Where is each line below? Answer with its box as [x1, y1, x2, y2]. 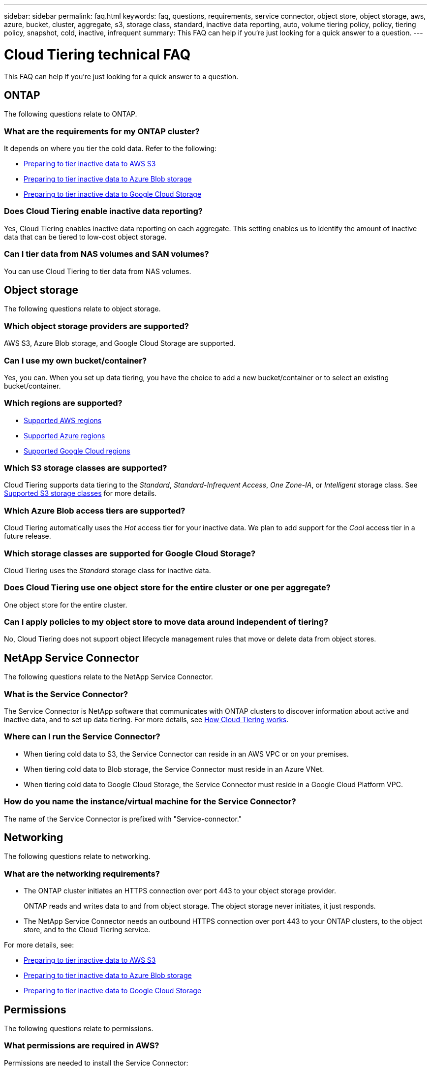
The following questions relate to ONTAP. [4, 110, 137, 119]
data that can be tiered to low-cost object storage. [4, 232, 167, 241]
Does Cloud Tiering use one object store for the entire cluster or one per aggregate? [4, 582, 331, 593]
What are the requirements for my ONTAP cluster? [4, 126, 200, 136]
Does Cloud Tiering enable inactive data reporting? [4, 206, 203, 216]
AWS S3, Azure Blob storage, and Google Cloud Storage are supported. [4, 339, 236, 348]
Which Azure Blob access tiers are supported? [4, 505, 185, 516]
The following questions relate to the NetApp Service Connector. [4, 673, 213, 681]
